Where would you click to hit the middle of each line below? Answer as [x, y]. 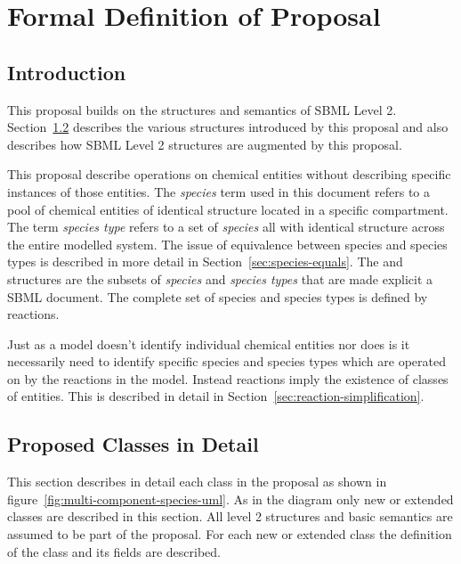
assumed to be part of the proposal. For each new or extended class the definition [230, 534]
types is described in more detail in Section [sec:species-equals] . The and [205, 262]
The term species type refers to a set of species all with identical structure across [226, 227]
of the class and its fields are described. [114, 551]
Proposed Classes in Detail [133, 444]
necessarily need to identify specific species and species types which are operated [227, 361]
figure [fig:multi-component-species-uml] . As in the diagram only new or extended [230, 499]
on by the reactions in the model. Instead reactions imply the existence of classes [228, 378]
